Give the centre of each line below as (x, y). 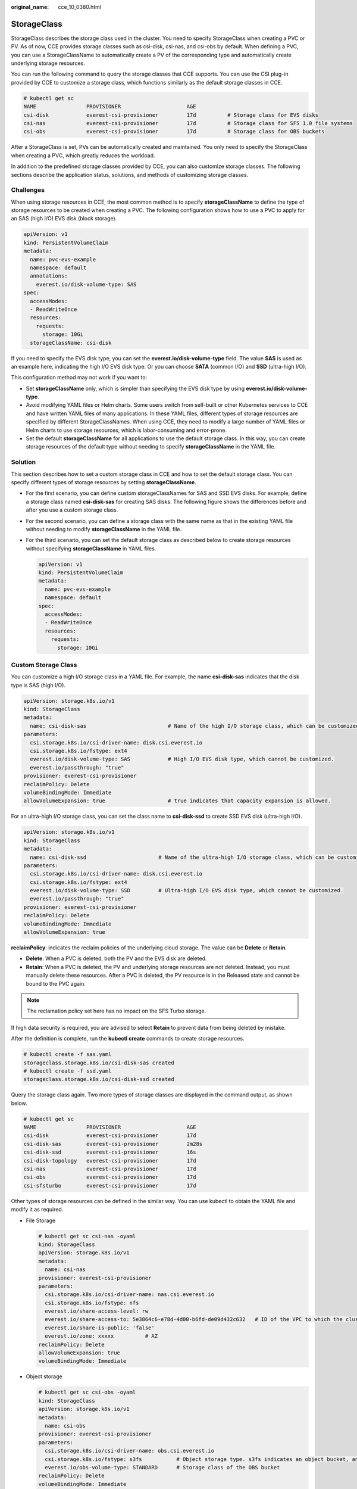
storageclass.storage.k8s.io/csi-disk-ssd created (99, 1079)
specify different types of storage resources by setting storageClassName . (104, 482)
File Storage (41, 1220)
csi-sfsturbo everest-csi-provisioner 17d (110, 1186)
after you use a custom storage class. (72, 510)
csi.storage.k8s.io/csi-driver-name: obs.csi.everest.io (129, 1451)
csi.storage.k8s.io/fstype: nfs (92, 1303)
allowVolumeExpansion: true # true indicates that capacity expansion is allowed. (177, 801)
